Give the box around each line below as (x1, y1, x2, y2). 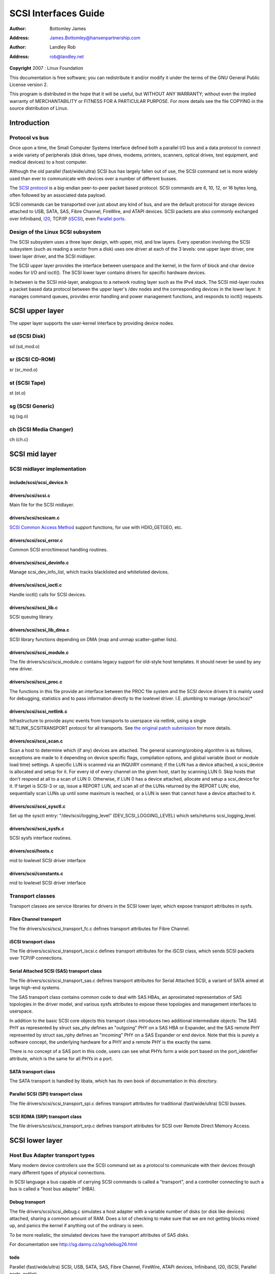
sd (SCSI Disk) (9, 333, 46, 340)
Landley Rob (49, 44, 76, 50)
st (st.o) (9, 390, 26, 396)
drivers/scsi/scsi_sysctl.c (9, 803, 66, 809)
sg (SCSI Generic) (9, 403, 54, 410)
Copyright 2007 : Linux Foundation (9, 65, 84, 71)
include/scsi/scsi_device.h (9, 479, 68, 485)
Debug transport (9, 1199, 45, 1205)
